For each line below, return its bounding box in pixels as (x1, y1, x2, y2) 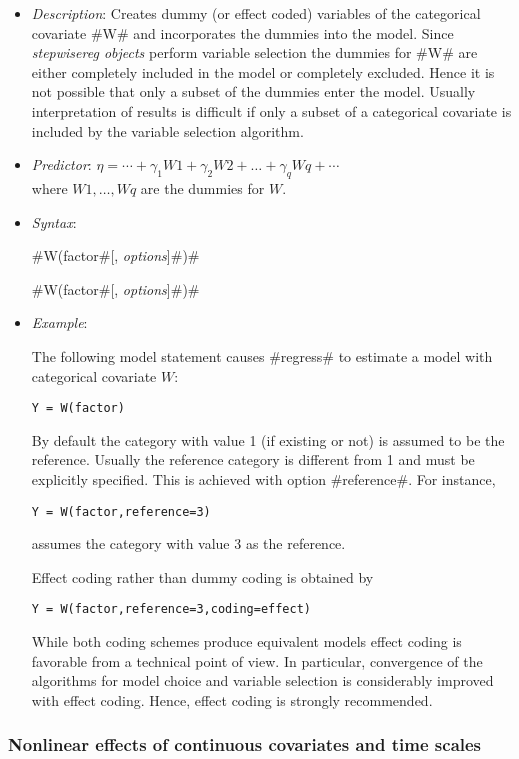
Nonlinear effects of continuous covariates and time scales (8, 732, 482, 757)
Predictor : (31, 154, 92, 175)
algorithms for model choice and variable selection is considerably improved (31, 670, 494, 691)
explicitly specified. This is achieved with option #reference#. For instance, (31, 468, 496, 489)
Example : (31, 312, 88, 333)
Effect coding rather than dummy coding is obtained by (31, 566, 374, 587)
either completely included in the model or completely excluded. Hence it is (31, 61, 495, 82)
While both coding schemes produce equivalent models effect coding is (31, 631, 462, 652)
